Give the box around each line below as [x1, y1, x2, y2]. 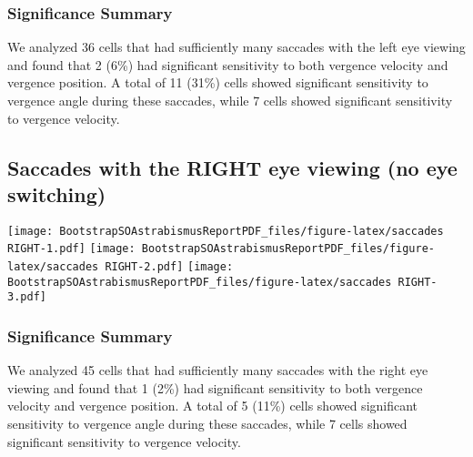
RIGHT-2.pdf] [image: [105, 260, 234, 274]
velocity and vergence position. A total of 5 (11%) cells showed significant [7, 396, 418, 415]
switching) [7, 179, 106, 208]
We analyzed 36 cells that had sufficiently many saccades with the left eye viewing [7, 37, 466, 56]
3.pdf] [7, 290, 46, 304]
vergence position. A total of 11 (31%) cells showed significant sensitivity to [7, 73, 428, 92]
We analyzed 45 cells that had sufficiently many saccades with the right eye [7, 361, 428, 380]
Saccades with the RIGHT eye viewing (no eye [7, 153, 458, 181]
